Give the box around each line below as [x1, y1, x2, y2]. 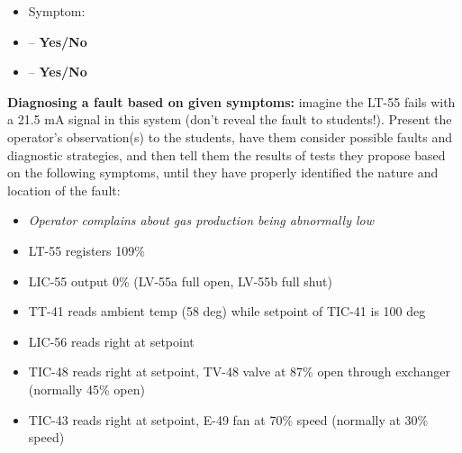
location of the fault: [7, 180, 121, 199]
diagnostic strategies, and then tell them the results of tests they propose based [7, 145, 446, 164]
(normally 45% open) [28, 379, 145, 398]
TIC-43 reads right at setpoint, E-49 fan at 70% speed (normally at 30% [28, 410, 429, 429]
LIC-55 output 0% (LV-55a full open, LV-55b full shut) [28, 271, 332, 290]
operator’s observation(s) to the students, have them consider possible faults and [7, 127, 452, 146]
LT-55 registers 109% [28, 240, 145, 259]
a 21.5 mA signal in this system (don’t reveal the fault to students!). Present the [7, 110, 452, 129]
